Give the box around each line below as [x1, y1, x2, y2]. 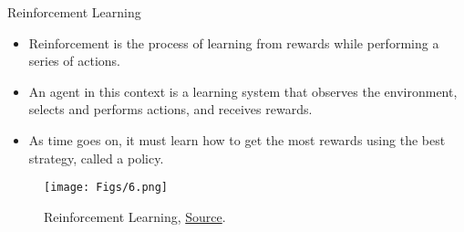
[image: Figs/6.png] [44, 181, 169, 195]
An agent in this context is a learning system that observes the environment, [28, 81, 458, 100]
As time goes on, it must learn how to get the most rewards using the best [28, 130, 446, 149]
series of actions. [28, 51, 120, 70]
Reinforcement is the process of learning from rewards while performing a [28, 33, 439, 52]
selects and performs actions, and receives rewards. [28, 100, 313, 119]
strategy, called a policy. [28, 148, 164, 167]
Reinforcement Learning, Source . [44, 206, 226, 226]
